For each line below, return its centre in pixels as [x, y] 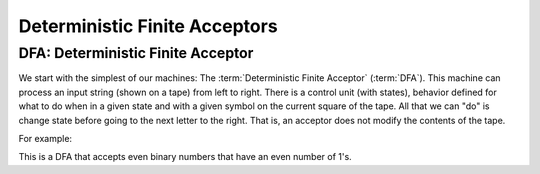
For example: [45, 138]
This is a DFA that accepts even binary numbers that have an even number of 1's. [185, 157]
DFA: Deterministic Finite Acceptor [136, 53]
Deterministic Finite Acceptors [148, 26]
